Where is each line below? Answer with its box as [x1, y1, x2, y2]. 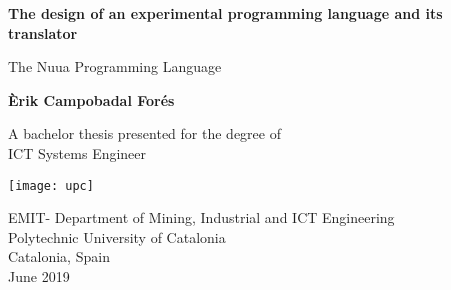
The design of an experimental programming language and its [8, 3, 443, 23]
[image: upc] [8, 178, 94, 193]
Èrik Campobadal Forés [8, 89, 175, 110]
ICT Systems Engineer [8, 142, 147, 163]
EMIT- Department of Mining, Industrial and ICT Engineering [8, 207, 395, 228]
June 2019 [8, 266, 70, 286]
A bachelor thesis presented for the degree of [8, 123, 281, 144]
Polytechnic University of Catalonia [8, 226, 226, 247]
